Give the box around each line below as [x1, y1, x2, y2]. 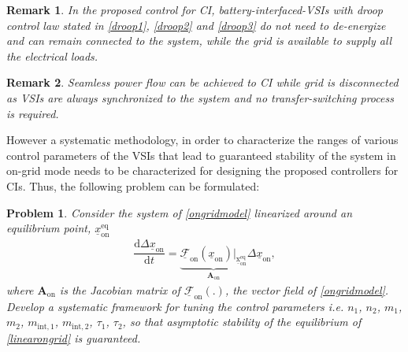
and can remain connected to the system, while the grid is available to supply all [6, 32, 392, 49]
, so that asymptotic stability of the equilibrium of [122, 313, 362, 330]
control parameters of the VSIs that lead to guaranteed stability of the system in [6, 146, 396, 163]
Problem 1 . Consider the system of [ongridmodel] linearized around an [6, 204, 353, 220]
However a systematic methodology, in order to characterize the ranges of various [6, 132, 399, 148]
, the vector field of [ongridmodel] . [224, 281, 389, 298]
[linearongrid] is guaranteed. [6, 329, 141, 346]
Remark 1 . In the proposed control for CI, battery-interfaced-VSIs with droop [6, 2, 384, 17]
